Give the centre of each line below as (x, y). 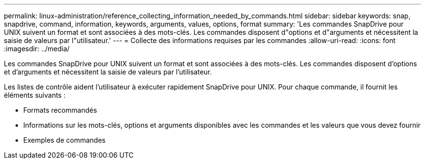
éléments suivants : (35, 95)
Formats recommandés (60, 110)
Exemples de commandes (65, 140)
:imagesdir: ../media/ (37, 49)
